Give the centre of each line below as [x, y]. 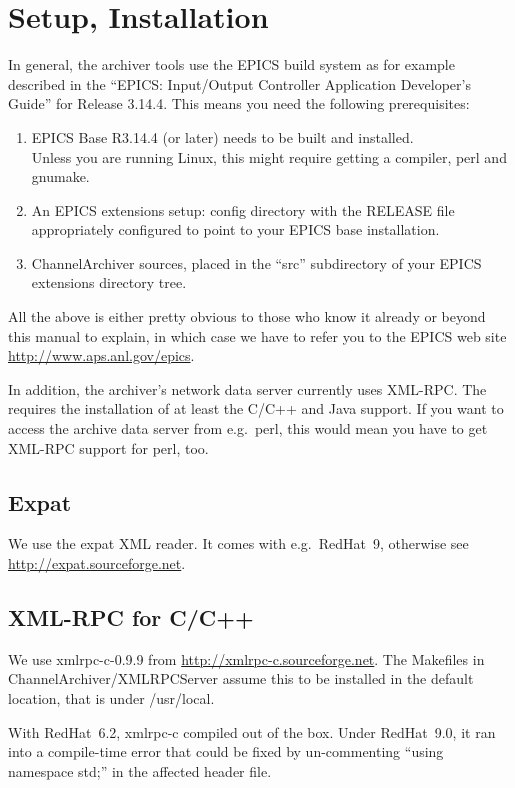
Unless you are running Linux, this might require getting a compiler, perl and [269, 156]
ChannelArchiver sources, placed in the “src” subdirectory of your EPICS [256, 262]
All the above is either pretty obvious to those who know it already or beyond [247, 316]
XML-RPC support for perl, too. [108, 447]
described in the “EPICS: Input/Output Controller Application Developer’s [239, 83]
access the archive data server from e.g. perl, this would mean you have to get [248, 428]
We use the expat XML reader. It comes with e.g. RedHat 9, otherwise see [238, 543]
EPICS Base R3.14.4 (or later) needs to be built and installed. [222, 136]
